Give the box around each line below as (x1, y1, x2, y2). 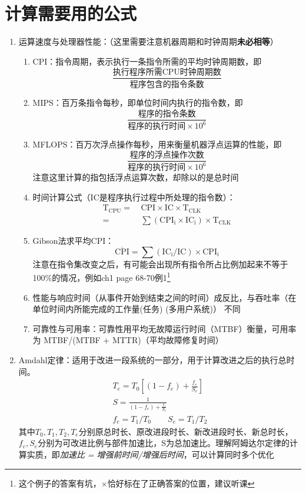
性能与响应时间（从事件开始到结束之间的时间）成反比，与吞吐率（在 (32, 291, 297, 303)
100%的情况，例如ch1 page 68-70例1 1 (32, 270, 171, 283)
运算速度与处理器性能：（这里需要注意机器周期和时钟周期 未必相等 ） (18, 35, 278, 48)
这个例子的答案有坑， (18, 477, 101, 489)
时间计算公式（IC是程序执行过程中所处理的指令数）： (32, 190, 235, 203)
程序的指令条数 (138, 109, 196, 118)
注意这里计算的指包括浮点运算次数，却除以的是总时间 (32, 171, 239, 183)
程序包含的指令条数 (129, 81, 204, 89)
